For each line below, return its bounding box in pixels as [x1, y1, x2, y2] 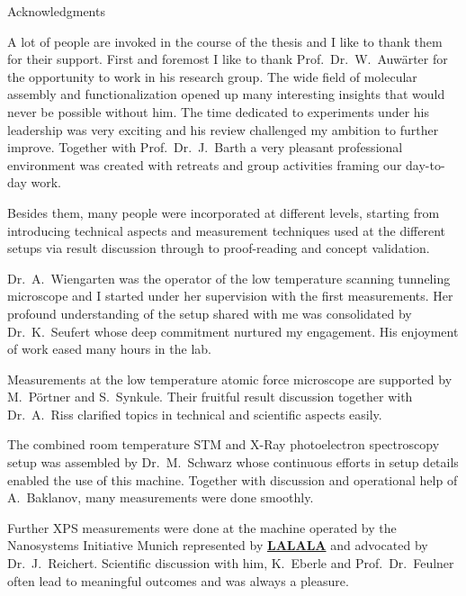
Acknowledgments [7, 2, 105, 20]
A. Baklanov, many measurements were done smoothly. [7, 488, 314, 507]
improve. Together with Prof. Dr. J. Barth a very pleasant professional [7, 138, 403, 157]
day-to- [406, 155, 445, 174]
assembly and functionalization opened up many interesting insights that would [7, 85, 445, 104]
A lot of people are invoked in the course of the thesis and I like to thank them [7, 32, 443, 50]
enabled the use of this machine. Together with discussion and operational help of [7, 470, 458, 489]
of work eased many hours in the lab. [7, 339, 211, 358]
